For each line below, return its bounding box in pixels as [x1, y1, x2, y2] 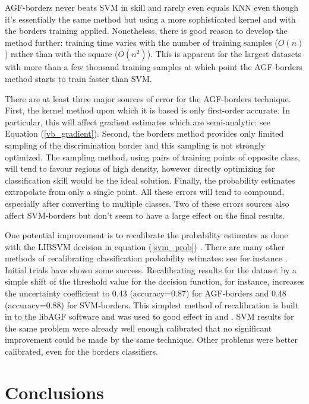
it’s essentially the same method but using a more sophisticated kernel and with [5, 12, 296, 25]
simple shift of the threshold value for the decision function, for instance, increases [5, 275, 304, 288]
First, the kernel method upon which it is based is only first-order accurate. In [5, 104, 290, 116]
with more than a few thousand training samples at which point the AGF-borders [5, 61, 302, 73]
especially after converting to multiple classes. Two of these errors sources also [5, 197, 289, 209]
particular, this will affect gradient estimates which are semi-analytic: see [5, 115, 270, 128]
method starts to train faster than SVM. [5, 72, 152, 84]
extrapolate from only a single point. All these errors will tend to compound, [5, 185, 285, 198]
